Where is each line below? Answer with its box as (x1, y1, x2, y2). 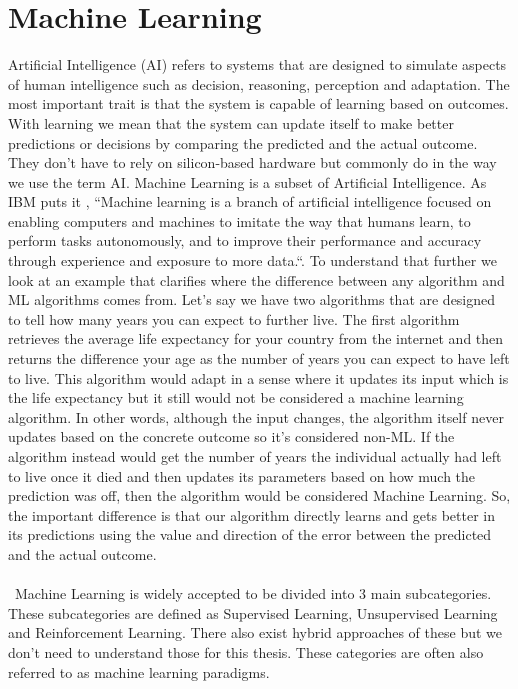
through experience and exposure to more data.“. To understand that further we (8, 250, 497, 271)
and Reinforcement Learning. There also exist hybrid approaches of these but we (8, 622, 502, 643)
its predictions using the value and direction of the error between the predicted (8, 524, 492, 545)
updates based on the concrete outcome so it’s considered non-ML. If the (8, 426, 455, 447)
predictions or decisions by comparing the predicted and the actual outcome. (8, 132, 478, 153)
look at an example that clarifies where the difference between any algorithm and (8, 269, 505, 290)
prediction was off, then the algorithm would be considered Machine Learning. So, (8, 485, 511, 506)
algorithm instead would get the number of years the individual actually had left (8, 446, 502, 466)
